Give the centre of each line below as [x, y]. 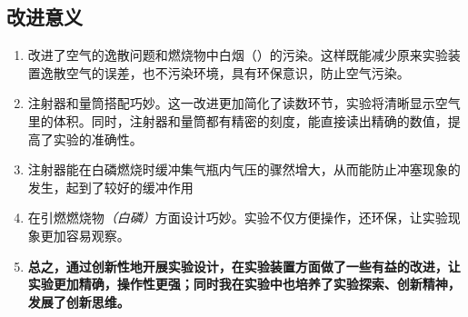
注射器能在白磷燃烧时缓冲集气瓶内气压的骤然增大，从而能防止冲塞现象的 [244, 169]
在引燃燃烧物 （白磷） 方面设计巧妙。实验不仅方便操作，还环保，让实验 [238, 218]
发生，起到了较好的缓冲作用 [110, 187]
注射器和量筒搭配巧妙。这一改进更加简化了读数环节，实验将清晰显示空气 [244, 103]
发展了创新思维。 [79, 301]
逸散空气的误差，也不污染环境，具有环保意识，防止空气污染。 [225, 72]
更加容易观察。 [85, 235]
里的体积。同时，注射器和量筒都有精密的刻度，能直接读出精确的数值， [238, 120]
